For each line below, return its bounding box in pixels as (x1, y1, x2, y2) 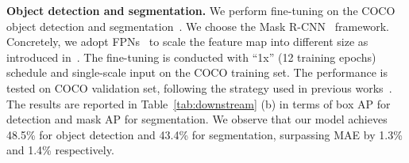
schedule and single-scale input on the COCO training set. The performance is (6, 64, 388, 81)
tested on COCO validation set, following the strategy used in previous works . (6, 79, 392, 96)
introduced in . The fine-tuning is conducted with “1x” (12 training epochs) (6, 48, 376, 65)
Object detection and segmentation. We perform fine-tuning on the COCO (6, 2, 395, 18)
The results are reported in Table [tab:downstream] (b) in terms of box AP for (6, 95, 391, 112)
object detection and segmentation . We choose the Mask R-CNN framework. (6, 17, 389, 34)
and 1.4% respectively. (6, 142, 114, 158)
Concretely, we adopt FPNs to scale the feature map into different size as (6, 33, 368, 50)
